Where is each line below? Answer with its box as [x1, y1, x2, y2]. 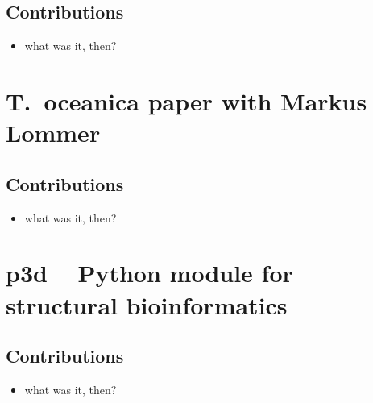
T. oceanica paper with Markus [6, 84, 367, 117]
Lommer [6, 116, 101, 149]
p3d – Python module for [6, 256, 293, 289]
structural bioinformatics [6, 288, 288, 321]
